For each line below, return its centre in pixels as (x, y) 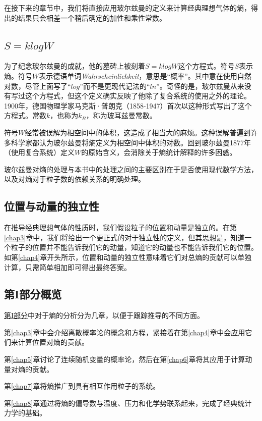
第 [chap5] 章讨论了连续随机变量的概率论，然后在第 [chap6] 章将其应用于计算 (125, 359)
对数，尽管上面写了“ (38, 86)
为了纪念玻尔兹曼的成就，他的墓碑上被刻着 (75, 66)
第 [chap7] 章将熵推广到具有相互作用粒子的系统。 (82, 386)
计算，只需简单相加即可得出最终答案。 (68, 267)
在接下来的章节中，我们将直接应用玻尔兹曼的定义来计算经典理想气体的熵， (127, 8)
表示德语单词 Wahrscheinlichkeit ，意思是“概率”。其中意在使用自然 (145, 75)
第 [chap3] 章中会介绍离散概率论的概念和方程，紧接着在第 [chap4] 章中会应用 (125, 332)
